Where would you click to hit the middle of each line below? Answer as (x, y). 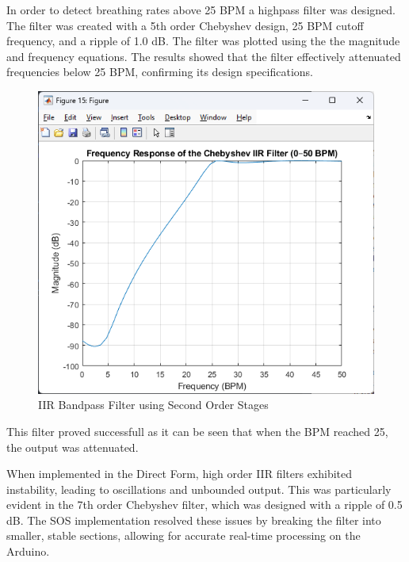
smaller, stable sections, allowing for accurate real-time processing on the (183, 535)
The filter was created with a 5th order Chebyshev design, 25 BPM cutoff (185, 25)
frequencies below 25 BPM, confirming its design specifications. (160, 72)
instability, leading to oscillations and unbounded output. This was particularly (199, 489)
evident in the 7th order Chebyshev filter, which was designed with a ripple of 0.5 (204, 505)
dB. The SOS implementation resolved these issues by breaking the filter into (194, 520)
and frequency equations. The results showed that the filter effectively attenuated (204, 56)
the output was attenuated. (73, 447)
